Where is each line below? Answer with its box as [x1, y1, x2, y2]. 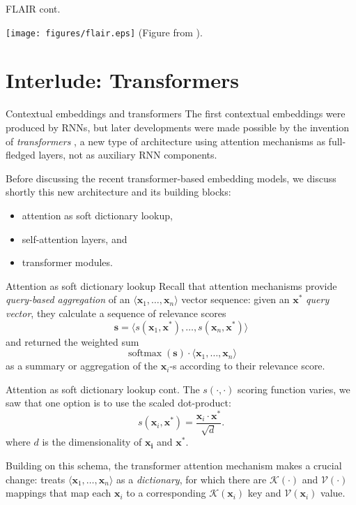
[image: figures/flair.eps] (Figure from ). [6, 24, 203, 39]
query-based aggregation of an [6, 292, 130, 307]
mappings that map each [6, 485, 111, 500]
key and [247, 485, 281, 500]
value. [320, 485, 346, 500]
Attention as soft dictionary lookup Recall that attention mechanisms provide [6, 278, 337, 293]
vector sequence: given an [181, 292, 290, 307]
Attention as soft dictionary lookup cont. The [6, 381, 200, 396]
